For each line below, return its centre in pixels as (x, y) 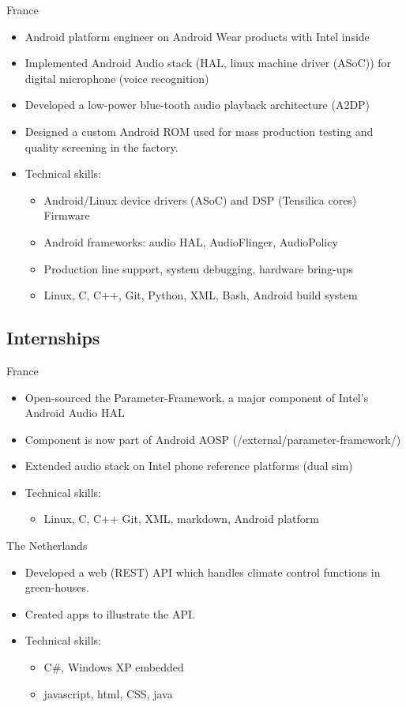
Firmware (67, 215)
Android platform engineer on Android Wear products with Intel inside (197, 36)
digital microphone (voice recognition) (117, 78)
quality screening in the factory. (101, 147)
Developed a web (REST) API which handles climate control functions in (203, 572)
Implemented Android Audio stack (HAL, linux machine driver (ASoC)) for (208, 63)
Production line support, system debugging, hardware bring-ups (198, 268)
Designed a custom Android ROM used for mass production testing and (199, 131)
